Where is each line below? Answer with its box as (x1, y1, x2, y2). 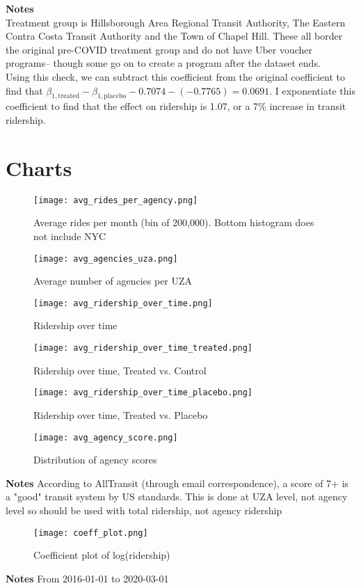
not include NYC (33, 228, 106, 243)
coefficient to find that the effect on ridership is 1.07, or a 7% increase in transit (6, 99, 346, 113)
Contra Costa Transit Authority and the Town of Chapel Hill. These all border (6, 29, 343, 43)
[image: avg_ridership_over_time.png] (33, 298, 213, 308)
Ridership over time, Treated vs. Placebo (33, 407, 208, 422)
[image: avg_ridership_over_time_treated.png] (33, 343, 252, 353)
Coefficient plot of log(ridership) (33, 548, 170, 562)
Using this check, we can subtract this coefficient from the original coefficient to (6, 69, 346, 84)
